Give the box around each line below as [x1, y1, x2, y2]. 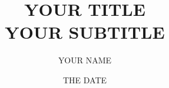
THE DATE [62, 73, 107, 86]
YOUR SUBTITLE [5, 20, 165, 44]
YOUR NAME [58, 54, 112, 66]
